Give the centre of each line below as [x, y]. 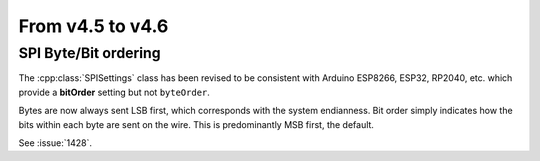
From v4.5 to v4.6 [93, 26]
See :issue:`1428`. [55, 142]
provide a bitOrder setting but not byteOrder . [114, 92]
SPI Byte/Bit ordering [89, 53]
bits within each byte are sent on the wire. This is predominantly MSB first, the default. [196, 124]
